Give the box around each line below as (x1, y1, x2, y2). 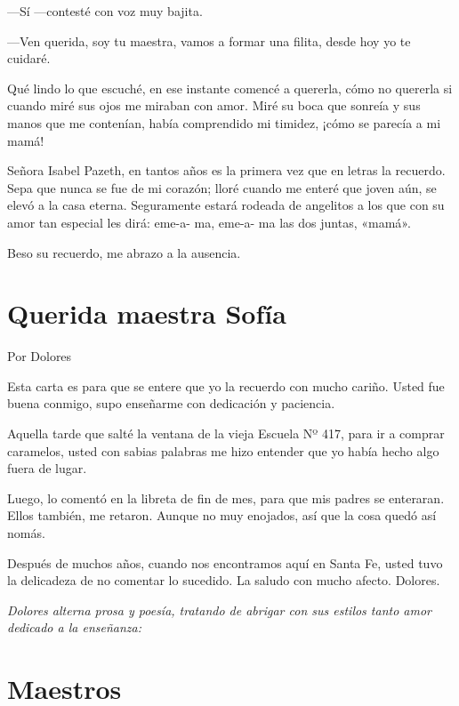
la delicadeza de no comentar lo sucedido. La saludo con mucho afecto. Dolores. (7, 571, 440, 590)
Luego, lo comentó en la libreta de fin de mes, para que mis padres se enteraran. (7, 488, 445, 507)
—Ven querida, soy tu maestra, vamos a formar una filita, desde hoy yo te (7, 31, 411, 50)
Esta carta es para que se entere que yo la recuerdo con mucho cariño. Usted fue (7, 376, 445, 395)
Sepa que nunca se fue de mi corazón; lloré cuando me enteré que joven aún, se (7, 178, 437, 197)
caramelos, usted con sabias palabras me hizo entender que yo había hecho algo (7, 441, 439, 460)
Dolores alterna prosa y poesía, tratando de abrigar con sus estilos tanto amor (7, 600, 432, 619)
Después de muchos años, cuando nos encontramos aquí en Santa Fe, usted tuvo (7, 553, 443, 572)
